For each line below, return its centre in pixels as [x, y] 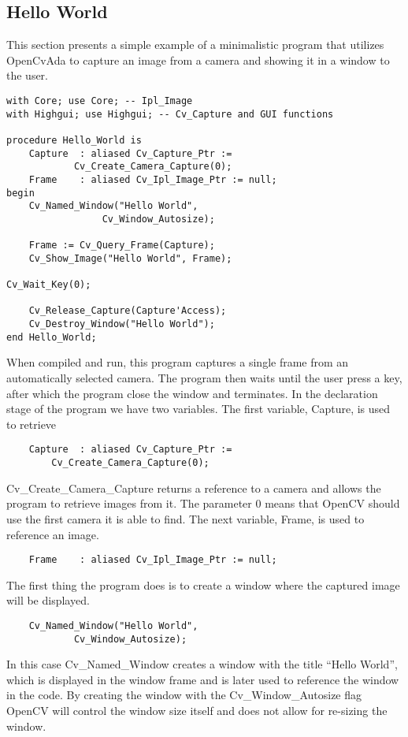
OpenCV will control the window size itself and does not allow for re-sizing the [197, 711]
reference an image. [53, 534]
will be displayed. [48, 600]
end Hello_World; [52, 337]
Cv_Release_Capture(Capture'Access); [128, 311]
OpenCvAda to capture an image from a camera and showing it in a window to [198, 60]
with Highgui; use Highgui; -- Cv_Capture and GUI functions [170, 114]
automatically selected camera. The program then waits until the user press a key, [204, 378]
